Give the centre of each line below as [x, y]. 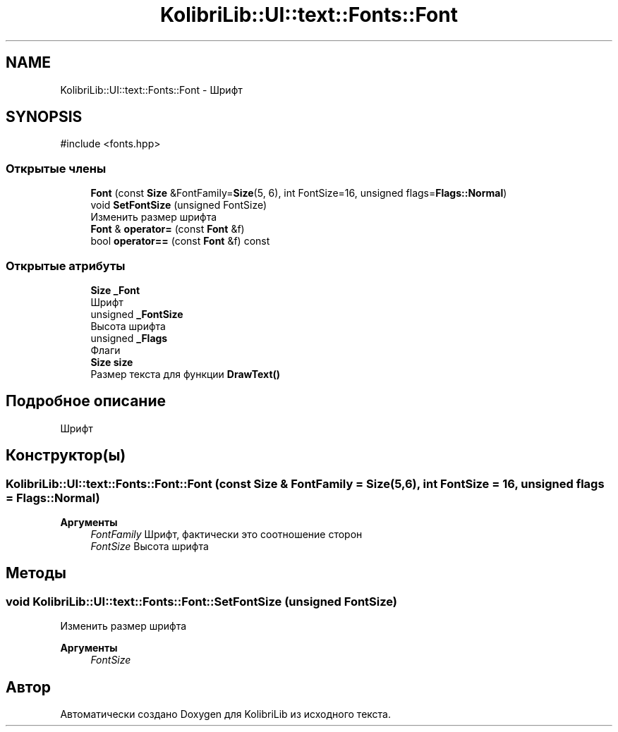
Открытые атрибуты [66, 266]
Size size [112, 362]
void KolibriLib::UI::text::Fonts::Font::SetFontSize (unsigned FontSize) [201, 601]
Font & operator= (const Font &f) [168, 229]
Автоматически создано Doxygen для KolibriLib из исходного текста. [225, 714]
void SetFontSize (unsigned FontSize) [179, 205]
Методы [36, 573]
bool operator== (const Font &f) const [180, 241]
